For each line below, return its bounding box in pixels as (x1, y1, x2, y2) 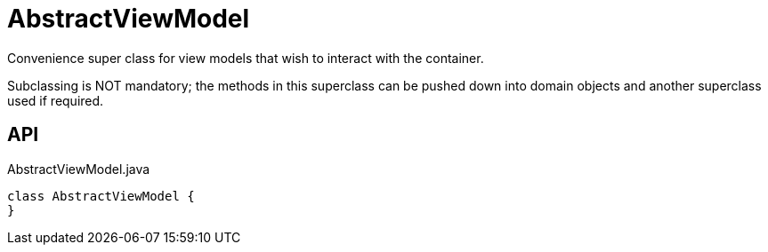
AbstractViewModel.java (7, 161, 150, 177)
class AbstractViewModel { (7, 188, 195, 203)
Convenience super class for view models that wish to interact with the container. (7, 50, 484, 66)
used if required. (7, 92, 104, 108)
